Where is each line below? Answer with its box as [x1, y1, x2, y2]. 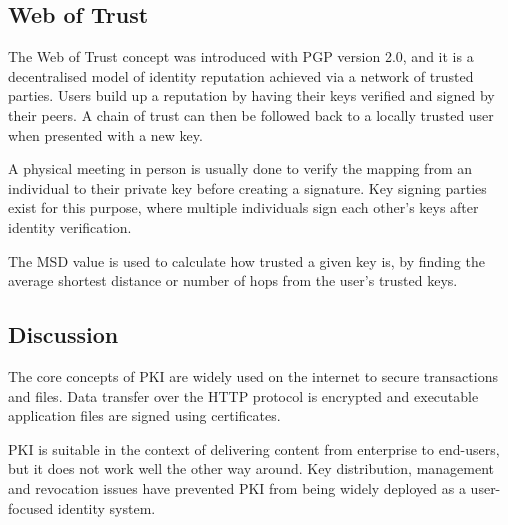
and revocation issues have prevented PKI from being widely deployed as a [8, 477, 466, 498]
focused [8, 497, 54, 518]
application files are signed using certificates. [8, 405, 281, 426]
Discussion [8, 319, 119, 350]
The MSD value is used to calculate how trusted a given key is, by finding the [8, 250, 485, 271]
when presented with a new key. [8, 124, 203, 145]
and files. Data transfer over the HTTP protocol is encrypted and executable [8, 385, 479, 406]
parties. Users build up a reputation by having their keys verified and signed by [8, 85, 495, 106]
